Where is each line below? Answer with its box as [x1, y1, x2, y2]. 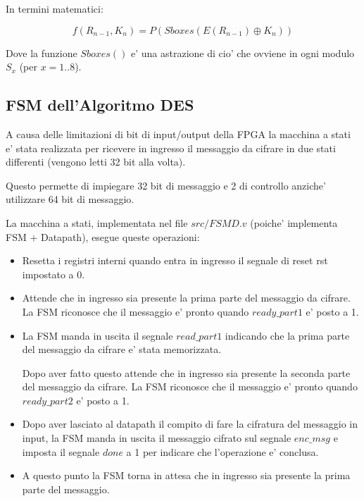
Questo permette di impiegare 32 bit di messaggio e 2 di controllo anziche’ [6, 178, 326, 192]
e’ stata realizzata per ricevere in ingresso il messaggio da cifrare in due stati [6, 140, 336, 155]
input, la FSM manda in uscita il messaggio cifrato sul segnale [22, 431, 291, 445]
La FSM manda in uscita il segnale [22, 328, 173, 342]
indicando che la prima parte [225, 328, 350, 342]
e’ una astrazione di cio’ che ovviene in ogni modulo [131, 45, 355, 60]
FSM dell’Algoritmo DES [6, 94, 194, 116]
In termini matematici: [6, 1, 103, 16]
